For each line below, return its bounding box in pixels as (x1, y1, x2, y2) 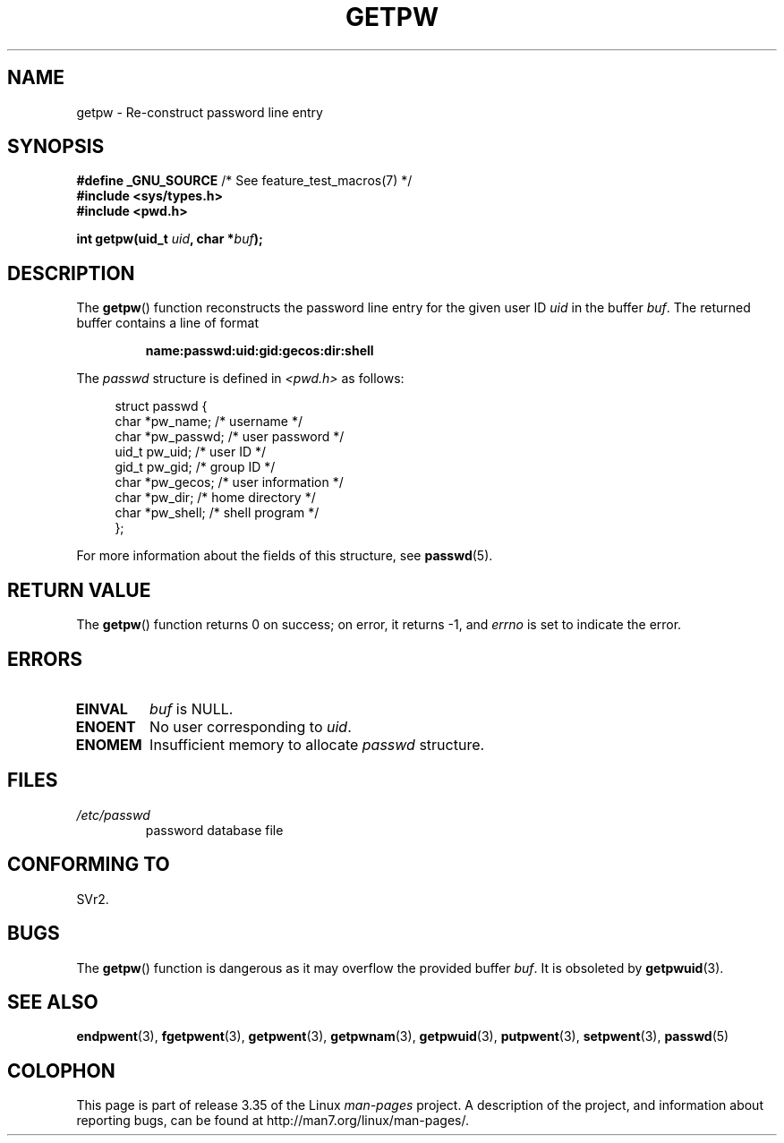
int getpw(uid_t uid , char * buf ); (76, 231, 263, 247)
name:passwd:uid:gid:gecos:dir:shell (145, 343, 374, 359)
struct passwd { (115, 398, 208, 414)
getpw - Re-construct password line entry (76, 104, 323, 120)
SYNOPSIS (7, 135, 105, 158)
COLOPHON (7, 1059, 115, 1082)
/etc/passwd (76, 806, 150, 823)
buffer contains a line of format (76, 315, 260, 331)
